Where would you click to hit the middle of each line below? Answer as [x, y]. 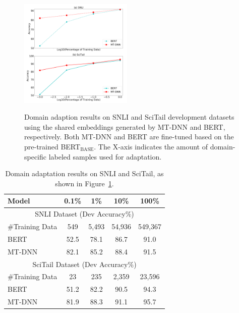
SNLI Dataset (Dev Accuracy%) [84, 214]
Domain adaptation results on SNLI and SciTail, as [84, 173]
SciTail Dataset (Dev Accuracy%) [84, 264]
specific [36, 156]
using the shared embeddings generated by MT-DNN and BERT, [125, 126]
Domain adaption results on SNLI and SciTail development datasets [129, 117]
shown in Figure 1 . [84, 183]
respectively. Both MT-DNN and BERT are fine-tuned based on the [129, 137]
